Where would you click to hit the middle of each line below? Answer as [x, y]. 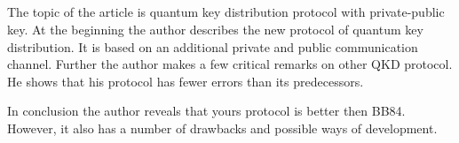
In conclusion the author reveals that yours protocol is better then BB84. [206, 111]
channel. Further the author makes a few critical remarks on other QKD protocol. [230, 64]
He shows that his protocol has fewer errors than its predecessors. [186, 81]
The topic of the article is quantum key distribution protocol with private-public [226, 12]
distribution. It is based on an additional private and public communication [213, 46]
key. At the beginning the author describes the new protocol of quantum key [215, 29]
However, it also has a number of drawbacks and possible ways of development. [222, 128]
